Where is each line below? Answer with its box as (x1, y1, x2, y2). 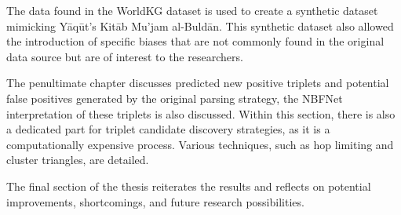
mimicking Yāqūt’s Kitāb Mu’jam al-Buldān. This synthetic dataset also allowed (6, 17, 394, 34)
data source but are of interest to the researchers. (6, 48, 243, 64)
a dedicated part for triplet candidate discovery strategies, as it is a (6, 121, 330, 137)
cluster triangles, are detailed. (6, 151, 149, 168)
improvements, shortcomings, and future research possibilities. (6, 193, 304, 210)
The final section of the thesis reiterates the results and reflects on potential (6, 177, 371, 194)
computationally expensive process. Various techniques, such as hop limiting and (6, 136, 394, 152)
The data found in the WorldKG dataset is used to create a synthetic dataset (6, 2, 378, 18)
